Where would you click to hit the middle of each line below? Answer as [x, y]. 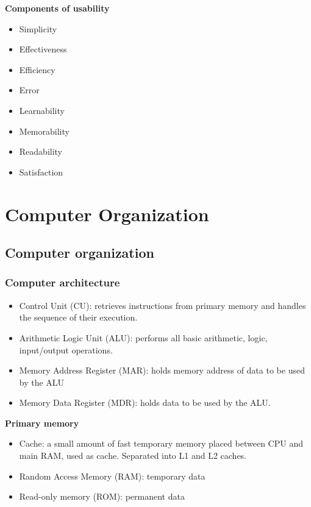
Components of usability [57, 8]
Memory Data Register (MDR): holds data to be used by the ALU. [145, 402]
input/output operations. [66, 349]
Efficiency [37, 69]
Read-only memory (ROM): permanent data [102, 496]
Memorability [44, 131]
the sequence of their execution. [78, 317]
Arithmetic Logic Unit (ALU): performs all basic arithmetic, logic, [143, 337]
